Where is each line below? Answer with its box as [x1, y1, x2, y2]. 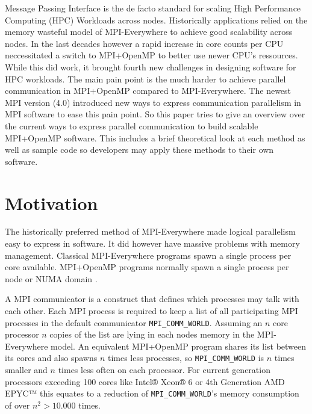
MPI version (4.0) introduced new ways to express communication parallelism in [5, 96, 301, 108]
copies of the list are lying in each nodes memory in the [49, 328, 255, 341]
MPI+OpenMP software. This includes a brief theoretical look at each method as [5, 131, 305, 144]
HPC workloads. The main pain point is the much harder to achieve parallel [5, 72, 286, 85]
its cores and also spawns [5, 351, 98, 364]
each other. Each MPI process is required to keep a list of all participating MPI [5, 304, 298, 317]
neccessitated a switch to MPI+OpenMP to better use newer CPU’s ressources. [5, 49, 298, 61]
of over [5, 398, 30, 411]
